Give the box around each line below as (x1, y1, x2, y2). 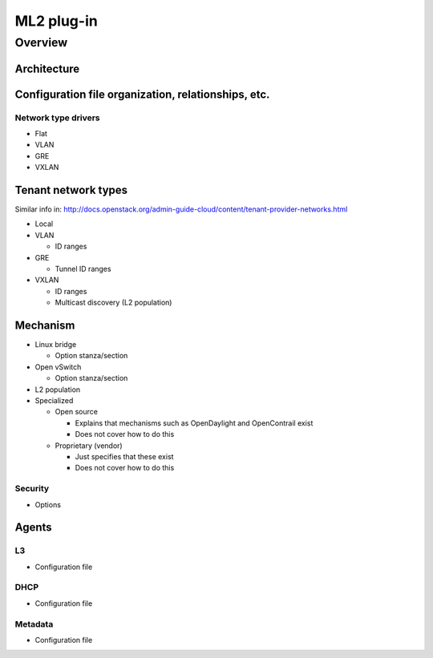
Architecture (14, 62, 80, 75)
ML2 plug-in (14, 12, 98, 30)
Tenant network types (14, 183, 128, 196)
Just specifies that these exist (75, 452, 174, 461)
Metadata (14, 618, 54, 629)
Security (14, 483, 50, 495)
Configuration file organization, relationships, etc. (14, 87, 270, 101)
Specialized (34, 396, 74, 406)
